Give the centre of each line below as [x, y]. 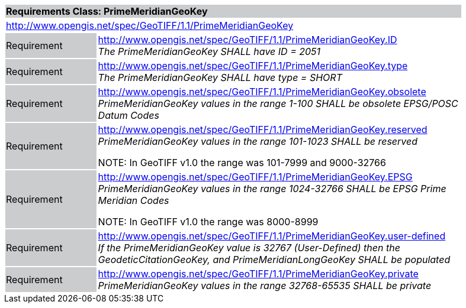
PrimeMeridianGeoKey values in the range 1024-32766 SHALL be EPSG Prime [272, 189]
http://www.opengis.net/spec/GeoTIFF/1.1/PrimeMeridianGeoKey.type [253, 66]
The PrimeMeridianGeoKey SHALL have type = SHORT [220, 77]
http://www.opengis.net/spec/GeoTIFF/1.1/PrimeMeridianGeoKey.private [258, 274]
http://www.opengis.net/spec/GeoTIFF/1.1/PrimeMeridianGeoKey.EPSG [255, 177]
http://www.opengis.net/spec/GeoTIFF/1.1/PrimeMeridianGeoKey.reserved [263, 129]
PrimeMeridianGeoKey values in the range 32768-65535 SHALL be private [265, 286]
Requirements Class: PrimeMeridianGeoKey [107, 11]
